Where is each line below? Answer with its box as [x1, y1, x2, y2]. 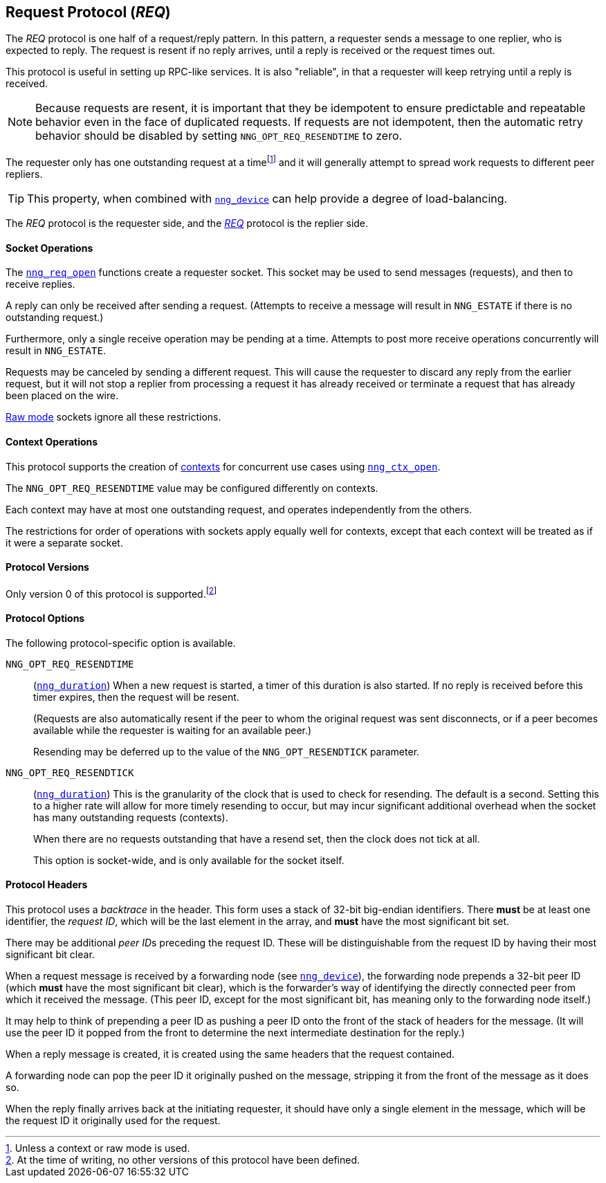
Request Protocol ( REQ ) [6, 3, 171, 21]
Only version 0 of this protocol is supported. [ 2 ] [6, 585, 217, 600]
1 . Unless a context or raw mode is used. [6, 1141, 190, 1154]
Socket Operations [6, 241, 93, 254]
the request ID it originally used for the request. [6, 1114, 221, 1126]
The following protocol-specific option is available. [6, 636, 236, 649]
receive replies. [6, 278, 75, 291]
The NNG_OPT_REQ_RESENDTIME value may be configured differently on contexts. [6, 482, 378, 494]
